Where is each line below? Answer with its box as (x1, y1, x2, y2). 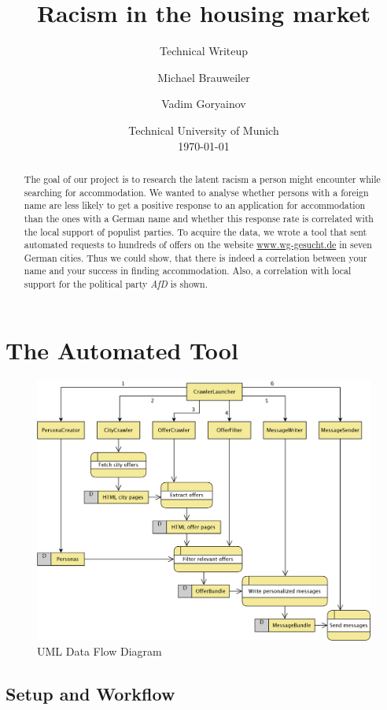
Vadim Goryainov (161, 95, 246, 112)
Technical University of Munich (128, 121, 279, 138)
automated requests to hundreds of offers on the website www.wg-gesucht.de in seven (24, 238, 372, 251)
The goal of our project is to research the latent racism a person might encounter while (24, 172, 381, 185)
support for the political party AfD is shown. (24, 277, 208, 291)
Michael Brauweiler (157, 69, 250, 85)
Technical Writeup (159, 43, 249, 59)
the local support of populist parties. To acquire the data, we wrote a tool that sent (24, 225, 367, 238)
